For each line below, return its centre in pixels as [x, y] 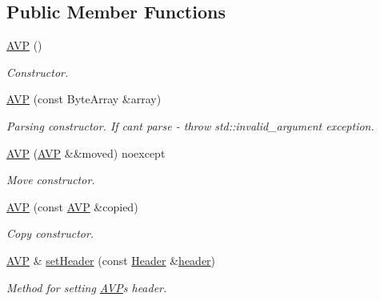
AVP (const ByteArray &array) [84, 99]
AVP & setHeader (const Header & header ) [111, 260]
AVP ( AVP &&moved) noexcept [86, 153]
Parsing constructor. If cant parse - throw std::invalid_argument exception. [190, 125]
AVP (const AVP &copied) [72, 206]
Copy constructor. [50, 233]
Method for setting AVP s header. [87, 287]
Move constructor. [51, 180]
